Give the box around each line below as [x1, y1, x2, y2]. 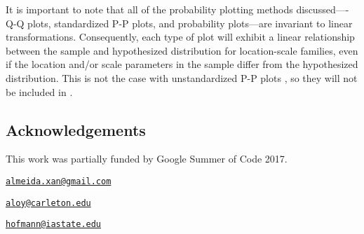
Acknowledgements [6, 118, 146, 140]
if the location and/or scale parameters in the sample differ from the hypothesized [6, 57, 358, 71]
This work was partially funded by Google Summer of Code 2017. [6, 151, 288, 166]
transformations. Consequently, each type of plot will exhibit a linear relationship [6, 29, 355, 44]
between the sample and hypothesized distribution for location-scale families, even [6, 43, 358, 57]
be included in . [6, 84, 73, 99]
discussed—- [296, 2, 349, 16]
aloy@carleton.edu [6, 198, 91, 208]
